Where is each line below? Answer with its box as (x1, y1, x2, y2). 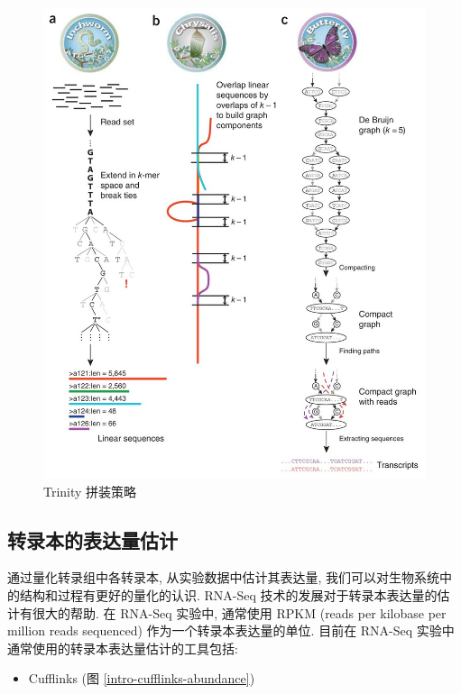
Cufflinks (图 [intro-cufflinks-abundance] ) (28, 669, 255, 688)
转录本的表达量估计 (7, 525, 178, 553)
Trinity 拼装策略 (43, 481, 137, 500)
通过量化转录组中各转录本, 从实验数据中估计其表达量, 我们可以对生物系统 (7, 568, 440, 587)
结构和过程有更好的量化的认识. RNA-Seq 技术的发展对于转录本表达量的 (19, 586, 438, 605)
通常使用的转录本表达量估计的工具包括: (7, 638, 238, 657)
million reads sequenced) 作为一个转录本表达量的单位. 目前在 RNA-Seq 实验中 (7, 621, 455, 640)
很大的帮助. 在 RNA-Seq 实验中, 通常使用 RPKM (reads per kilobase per (32, 603, 447, 622)
